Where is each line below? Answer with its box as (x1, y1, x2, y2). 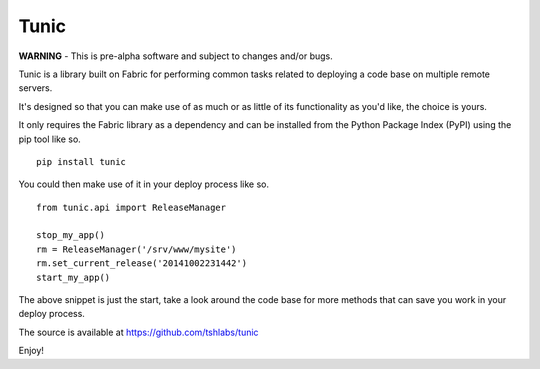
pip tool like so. (18, 133, 82, 145)
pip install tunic (36, 156, 127, 167)
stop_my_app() (36, 230, 105, 241)
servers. (18, 82, 53, 94)
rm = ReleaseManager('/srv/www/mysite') (36, 243, 237, 255)
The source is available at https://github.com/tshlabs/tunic (18, 326, 259, 338)
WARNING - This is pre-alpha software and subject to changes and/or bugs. (18, 50, 334, 62)
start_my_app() (36, 271, 111, 283)
